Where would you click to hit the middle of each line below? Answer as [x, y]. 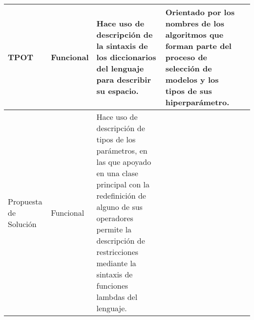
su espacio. [117, 91]
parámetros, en [122, 150]
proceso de [186, 57]
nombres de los [195, 23]
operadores [115, 218]
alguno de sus [119, 207]
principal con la [123, 184]
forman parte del [198, 46]
